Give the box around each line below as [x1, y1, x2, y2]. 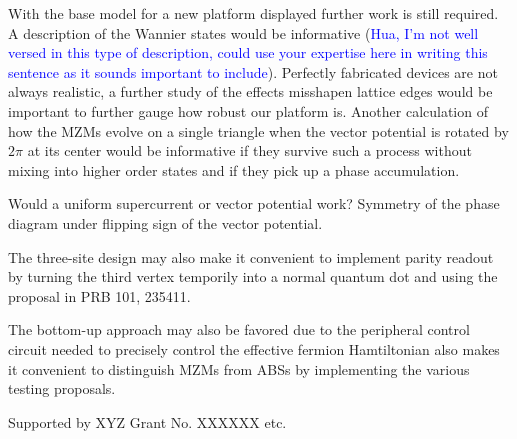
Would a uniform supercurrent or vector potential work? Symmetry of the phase [8, 193, 500, 214]
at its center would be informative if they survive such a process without [27, 140, 472, 161]
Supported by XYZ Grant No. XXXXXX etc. [8, 411, 287, 432]
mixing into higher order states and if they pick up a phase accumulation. [8, 159, 460, 180]
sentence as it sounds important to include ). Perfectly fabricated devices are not [8, 61, 498, 82]
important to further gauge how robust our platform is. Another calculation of [8, 100, 488, 121]
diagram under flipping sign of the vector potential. [8, 212, 323, 233]
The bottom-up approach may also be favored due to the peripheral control [8, 319, 470, 340]
